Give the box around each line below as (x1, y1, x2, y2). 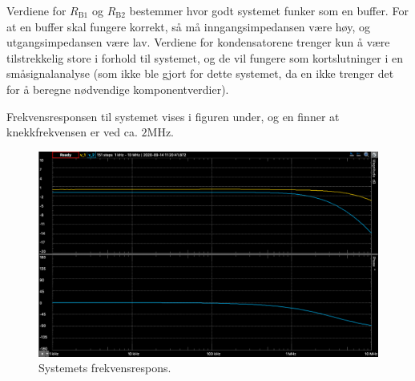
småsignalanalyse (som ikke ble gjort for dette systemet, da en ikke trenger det (6, 65, 394, 82)
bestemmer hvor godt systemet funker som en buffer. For (129, 2, 409, 18)
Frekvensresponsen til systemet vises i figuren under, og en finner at (6, 107, 340, 124)
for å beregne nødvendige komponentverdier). (6, 80, 229, 97)
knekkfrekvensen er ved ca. (6, 124, 138, 140)
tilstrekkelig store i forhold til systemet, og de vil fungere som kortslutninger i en (6, 49, 403, 66)
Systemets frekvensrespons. (38, 359, 171, 376)
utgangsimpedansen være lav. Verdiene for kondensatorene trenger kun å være (6, 34, 390, 51)
